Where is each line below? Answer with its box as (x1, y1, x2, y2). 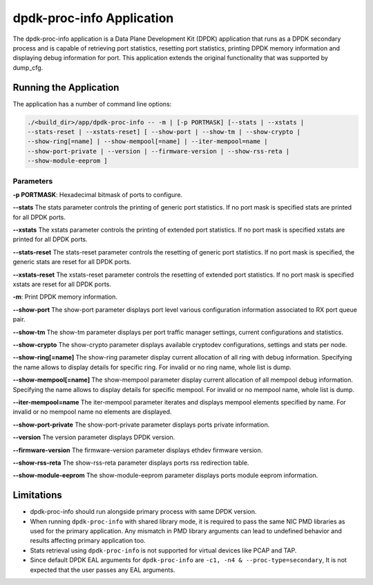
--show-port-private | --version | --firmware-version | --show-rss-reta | (27, 147, 290, 155)
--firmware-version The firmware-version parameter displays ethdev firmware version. (12, 446, 263, 454)
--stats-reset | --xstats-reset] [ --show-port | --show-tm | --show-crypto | (27, 128, 300, 136)
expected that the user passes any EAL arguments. (30, 566, 175, 574)
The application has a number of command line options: (12, 100, 172, 108)
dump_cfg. (12, 63, 44, 72)
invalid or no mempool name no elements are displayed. (12, 408, 172, 416)
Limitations (12, 490, 62, 501)
